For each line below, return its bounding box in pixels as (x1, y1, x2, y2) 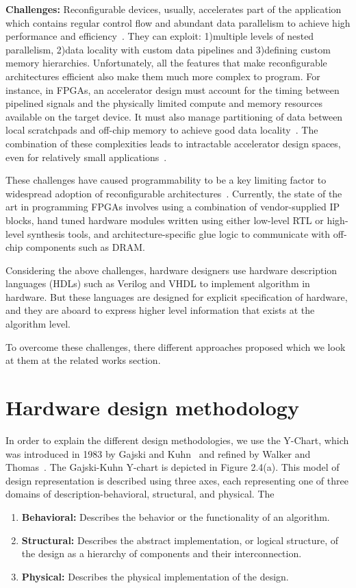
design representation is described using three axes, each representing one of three (5, 473, 348, 487)
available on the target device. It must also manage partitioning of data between (5, 109, 343, 123)
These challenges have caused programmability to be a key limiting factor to (5, 173, 327, 187)
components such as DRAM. (25, 240, 145, 254)
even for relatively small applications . (5, 149, 167, 164)
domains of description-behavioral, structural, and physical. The (5, 487, 275, 501)
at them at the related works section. (5, 353, 161, 367)
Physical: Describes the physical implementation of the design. (21, 569, 289, 583)
